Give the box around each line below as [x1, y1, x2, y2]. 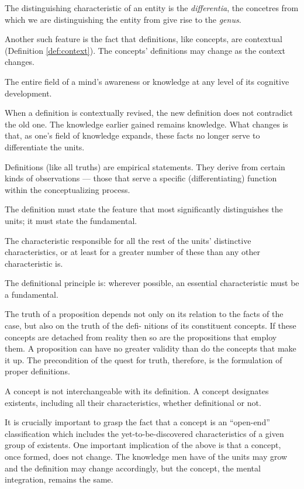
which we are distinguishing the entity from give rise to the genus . [5, 13, 241, 25]
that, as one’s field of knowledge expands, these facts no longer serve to [5, 129, 260, 142]
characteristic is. [5, 257, 63, 269]
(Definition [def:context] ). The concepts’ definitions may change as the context [5, 44, 285, 56]
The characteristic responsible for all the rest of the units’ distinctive [5, 234, 251, 246]
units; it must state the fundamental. [5, 214, 137, 226]
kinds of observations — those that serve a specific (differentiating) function [5, 172, 277, 184]
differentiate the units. [5, 140, 85, 153]
